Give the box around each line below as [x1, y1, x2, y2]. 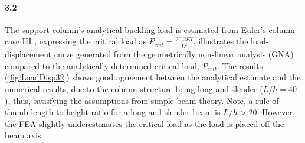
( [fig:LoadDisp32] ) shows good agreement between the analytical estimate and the [5, 71, 301, 83]
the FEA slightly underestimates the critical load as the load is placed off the [5, 117, 284, 129]
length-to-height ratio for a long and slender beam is [31, 106, 221, 118]
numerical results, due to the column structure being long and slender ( [5, 83, 263, 95]
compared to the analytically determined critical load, [5, 59, 199, 71]
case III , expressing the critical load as [5, 35, 146, 47]
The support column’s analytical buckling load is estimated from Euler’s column [5, 23, 295, 35]
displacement [5, 48, 52, 60]
